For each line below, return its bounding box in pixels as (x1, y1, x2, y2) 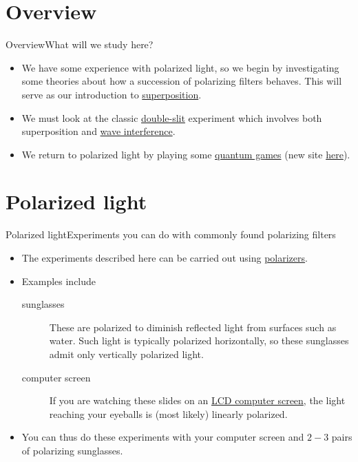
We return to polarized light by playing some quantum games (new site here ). (21, 147, 350, 161)
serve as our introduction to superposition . (21, 87, 202, 101)
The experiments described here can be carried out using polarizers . (21, 251, 308, 264)
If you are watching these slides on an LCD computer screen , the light (49, 393, 346, 408)
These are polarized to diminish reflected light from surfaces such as (49, 319, 337, 334)
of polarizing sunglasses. (21, 443, 123, 457)
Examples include (21, 273, 96, 288)
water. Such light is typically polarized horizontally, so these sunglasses (49, 333, 349, 348)
